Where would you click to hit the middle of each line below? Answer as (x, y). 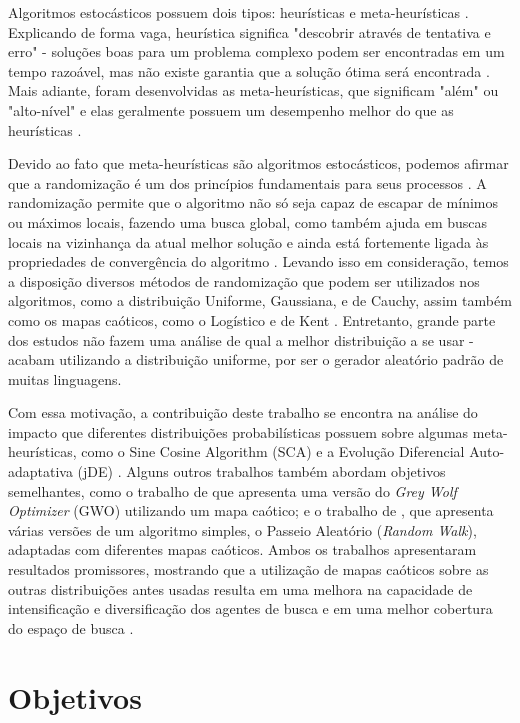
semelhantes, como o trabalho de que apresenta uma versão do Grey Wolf (232, 490)
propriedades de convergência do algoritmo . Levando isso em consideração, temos (258, 261)
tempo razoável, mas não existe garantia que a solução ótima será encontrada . (249, 70)
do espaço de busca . (71, 627)
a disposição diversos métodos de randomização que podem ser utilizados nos (244, 280)
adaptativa (40, 471)
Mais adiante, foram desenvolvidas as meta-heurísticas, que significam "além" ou (253, 90)
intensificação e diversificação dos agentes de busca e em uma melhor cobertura (250, 608)
